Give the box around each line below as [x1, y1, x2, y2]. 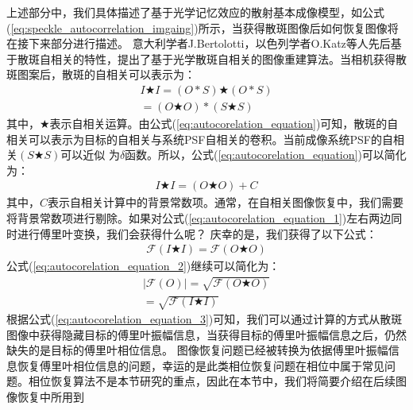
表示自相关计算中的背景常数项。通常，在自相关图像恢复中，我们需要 [48, 194, 404, 211]
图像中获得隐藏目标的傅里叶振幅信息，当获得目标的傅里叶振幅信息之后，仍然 [6, 326, 407, 342]
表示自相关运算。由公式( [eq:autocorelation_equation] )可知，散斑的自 [49, 115, 399, 132]
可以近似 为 [60, 146, 120, 163]
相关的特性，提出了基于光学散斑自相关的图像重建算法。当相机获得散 [50, 50, 407, 67]
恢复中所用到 [17, 388, 84, 404]
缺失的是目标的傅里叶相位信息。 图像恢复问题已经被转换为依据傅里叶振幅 [6, 342, 388, 358]
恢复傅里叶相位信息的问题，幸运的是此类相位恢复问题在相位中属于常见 [17, 357, 384, 373]
